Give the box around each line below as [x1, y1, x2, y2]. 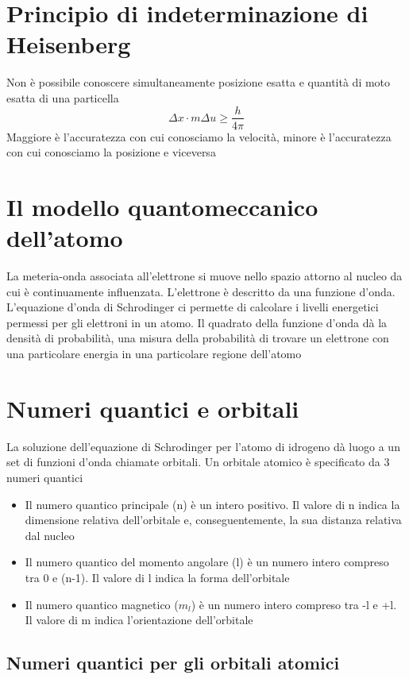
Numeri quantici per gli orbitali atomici [6, 650, 340, 675]
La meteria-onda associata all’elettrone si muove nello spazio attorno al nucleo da [6, 268, 403, 284]
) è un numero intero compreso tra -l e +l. [191, 596, 397, 612]
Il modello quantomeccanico [6, 190, 318, 222]
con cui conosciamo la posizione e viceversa [6, 144, 216, 160]
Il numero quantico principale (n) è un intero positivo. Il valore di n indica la [25, 496, 400, 512]
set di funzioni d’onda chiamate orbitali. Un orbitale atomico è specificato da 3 [6, 453, 390, 470]
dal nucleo [25, 527, 75, 543]
